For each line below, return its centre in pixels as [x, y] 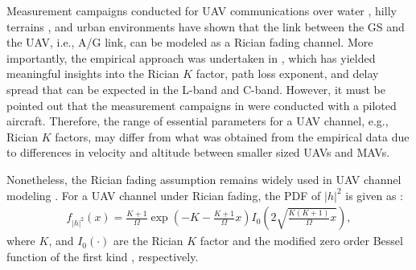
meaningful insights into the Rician [93, 74]
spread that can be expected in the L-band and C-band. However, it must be [196, 89]
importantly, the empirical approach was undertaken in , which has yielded [191, 57]
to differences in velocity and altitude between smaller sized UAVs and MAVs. [198, 152]
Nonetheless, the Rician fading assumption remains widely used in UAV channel [204, 179]
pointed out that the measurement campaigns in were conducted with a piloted [202, 105]
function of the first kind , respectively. [103, 256]
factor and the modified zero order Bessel [301, 241]
